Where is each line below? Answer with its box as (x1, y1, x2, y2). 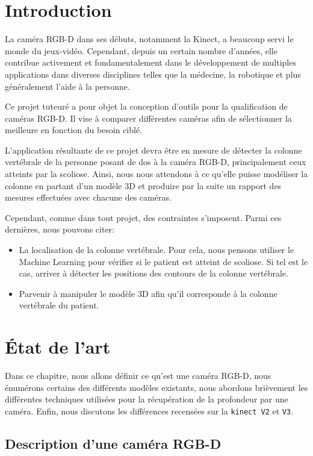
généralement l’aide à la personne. (5, 80, 130, 92)
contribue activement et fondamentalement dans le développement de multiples (5, 56, 296, 69)
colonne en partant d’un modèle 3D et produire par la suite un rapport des (5, 179, 282, 192)
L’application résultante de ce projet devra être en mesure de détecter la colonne (5, 143, 302, 156)
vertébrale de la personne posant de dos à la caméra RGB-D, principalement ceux (5, 155, 306, 168)
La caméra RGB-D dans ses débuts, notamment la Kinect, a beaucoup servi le (5, 33, 294, 45)
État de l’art (5, 334, 111, 359)
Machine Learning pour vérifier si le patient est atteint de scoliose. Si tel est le (19, 255, 308, 267)
